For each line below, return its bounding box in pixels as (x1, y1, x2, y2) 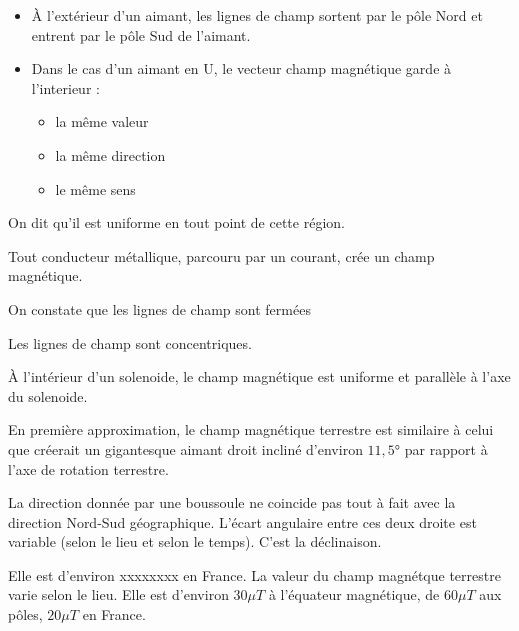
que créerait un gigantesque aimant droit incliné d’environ (8, 438, 363, 459)
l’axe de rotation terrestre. (8, 458, 169, 479)
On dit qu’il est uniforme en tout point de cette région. (8, 212, 345, 233)
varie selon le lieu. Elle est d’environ (8, 584, 229, 605)
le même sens (55, 178, 136, 199)
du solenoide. (8, 385, 88, 406)
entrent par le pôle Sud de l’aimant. (31, 24, 251, 45)
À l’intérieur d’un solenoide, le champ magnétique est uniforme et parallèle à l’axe (8, 366, 511, 387)
